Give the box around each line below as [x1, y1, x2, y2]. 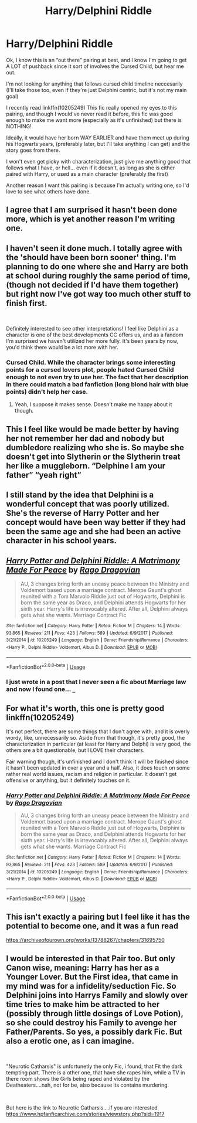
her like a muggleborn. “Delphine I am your [6, 461, 166, 471]
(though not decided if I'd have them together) [6, 280, 179, 290]
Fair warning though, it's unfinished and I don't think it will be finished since [6, 758, 189, 765]
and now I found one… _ [6, 685, 76, 693]
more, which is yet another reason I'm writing [6, 214, 175, 224]
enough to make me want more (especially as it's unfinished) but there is [6, 116, 182, 124]
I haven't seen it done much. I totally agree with [6, 243, 183, 253]
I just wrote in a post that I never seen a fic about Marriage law [6, 678, 186, 686]
